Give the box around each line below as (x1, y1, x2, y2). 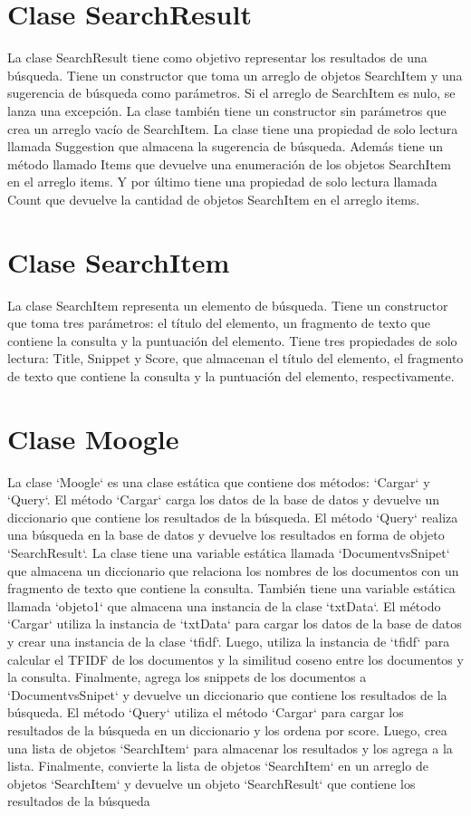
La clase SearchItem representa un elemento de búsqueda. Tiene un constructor (7, 295, 448, 314)
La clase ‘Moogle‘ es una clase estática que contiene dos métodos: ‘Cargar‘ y (7, 472, 430, 491)
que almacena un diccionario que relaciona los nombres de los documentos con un (7, 561, 459, 580)
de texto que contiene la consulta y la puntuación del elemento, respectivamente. (7, 366, 455, 385)
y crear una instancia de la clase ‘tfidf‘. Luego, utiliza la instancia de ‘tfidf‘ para (7, 632, 450, 651)
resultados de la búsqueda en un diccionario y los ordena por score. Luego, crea (7, 721, 447, 739)
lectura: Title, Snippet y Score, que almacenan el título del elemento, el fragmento (7, 349, 464, 368)
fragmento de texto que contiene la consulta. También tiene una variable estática (7, 579, 456, 598)
